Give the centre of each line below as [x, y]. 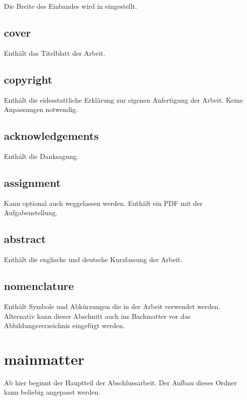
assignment [32, 182]
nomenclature [39, 286]
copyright [28, 79]
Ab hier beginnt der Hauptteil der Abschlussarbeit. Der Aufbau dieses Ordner [121, 382]
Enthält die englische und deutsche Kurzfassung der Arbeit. [93, 259]
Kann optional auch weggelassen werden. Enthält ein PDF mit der [103, 203]
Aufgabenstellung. [31, 212]
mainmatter [44, 359]
